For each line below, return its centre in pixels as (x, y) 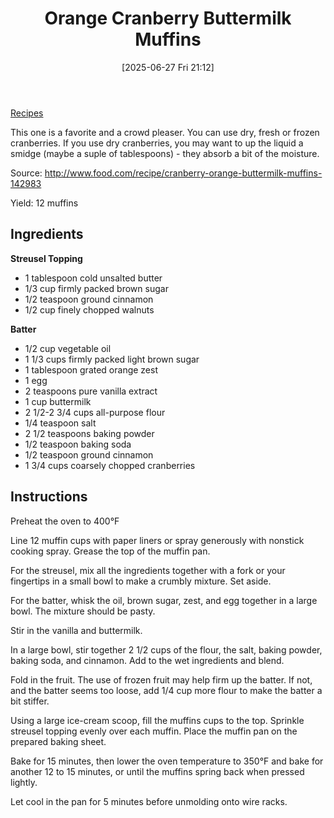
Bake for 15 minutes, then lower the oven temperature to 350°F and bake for (167, 761)
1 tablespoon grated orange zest (91, 369)
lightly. (24, 782)
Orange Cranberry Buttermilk (168, 18)
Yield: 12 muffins (44, 203)
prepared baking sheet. (58, 741)
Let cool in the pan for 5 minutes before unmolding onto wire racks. (149, 801)
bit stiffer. (30, 701)
